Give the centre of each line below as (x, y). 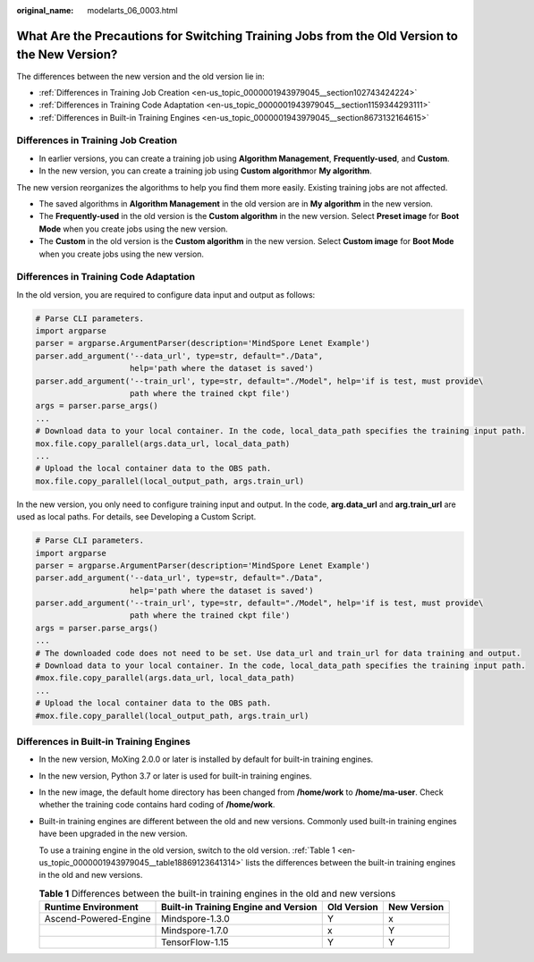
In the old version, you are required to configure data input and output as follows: (166, 294)
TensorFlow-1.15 (195, 942)
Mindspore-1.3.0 (195, 919)
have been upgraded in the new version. (113, 834)
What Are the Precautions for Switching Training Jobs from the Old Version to (237, 36)
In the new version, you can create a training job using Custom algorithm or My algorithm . (205, 171)
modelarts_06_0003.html (132, 10)
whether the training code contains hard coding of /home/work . (157, 805)
